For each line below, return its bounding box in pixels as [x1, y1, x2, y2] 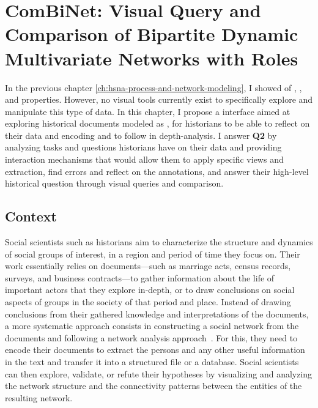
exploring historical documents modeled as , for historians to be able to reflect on [5, 117, 310, 130]
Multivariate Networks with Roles [5, 45, 298, 70]
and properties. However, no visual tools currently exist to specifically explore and [5, 93, 313, 106]
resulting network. [5, 391, 73, 404]
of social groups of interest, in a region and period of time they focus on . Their [5, 247, 300, 260]
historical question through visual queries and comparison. [5, 177, 224, 190]
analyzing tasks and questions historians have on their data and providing [5, 141, 282, 154]
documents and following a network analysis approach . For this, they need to [5, 331, 298, 344]
